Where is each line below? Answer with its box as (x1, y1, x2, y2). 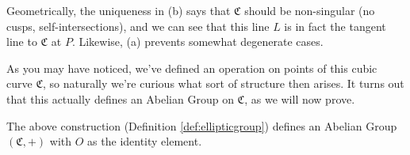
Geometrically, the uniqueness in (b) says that (6, 2, 231, 18)
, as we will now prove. (244, 90, 355, 107)
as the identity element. (87, 133, 202, 149)
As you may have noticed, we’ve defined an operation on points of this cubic (6, 59, 377, 76)
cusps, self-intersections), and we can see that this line (6, 17, 270, 34)
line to (6, 33, 37, 50)
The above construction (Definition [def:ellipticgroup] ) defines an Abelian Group (6, 117, 397, 134)
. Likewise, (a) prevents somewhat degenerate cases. (71, 33, 324, 50)
